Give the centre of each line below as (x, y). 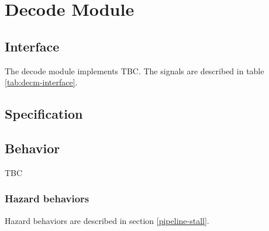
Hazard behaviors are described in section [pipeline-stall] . (107, 220)
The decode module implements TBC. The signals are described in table (134, 70)
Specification (44, 114)
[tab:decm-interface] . (41, 82)
